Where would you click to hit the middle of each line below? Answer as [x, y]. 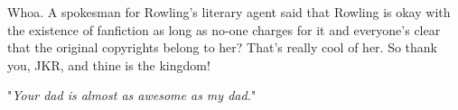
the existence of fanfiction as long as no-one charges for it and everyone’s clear [224, 29]
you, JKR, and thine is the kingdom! [109, 64]
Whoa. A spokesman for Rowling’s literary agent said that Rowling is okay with [229, 12]
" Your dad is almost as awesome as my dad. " [132, 95]
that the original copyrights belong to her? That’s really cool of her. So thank [222, 47]
